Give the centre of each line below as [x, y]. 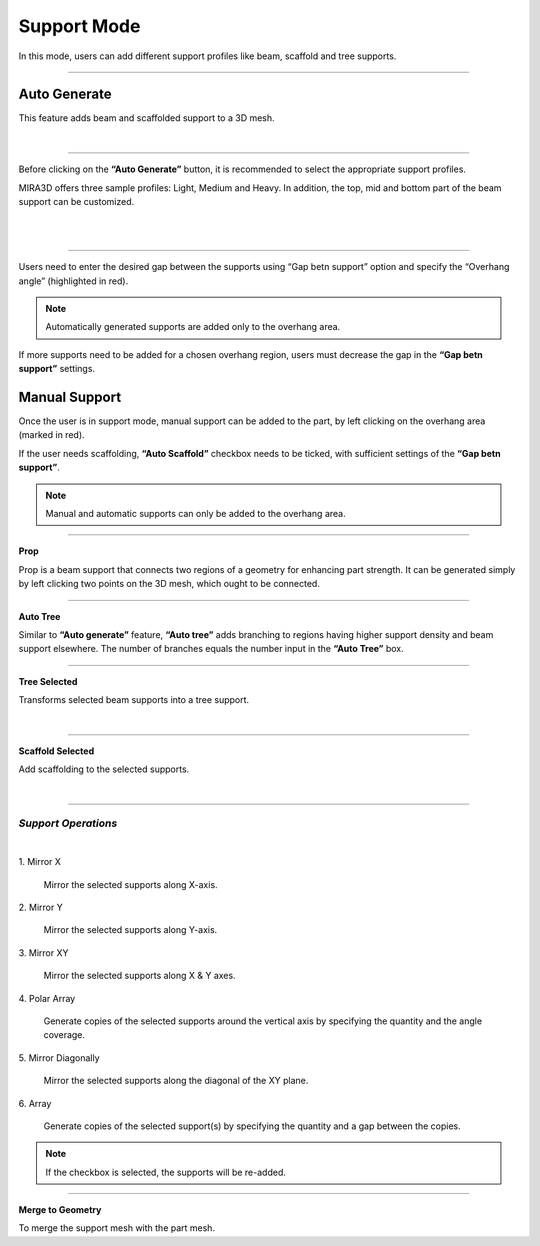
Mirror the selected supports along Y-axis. [130, 930]
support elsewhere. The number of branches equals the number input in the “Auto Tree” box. [211, 649]
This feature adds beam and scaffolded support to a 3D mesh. [146, 118]
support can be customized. [76, 202]
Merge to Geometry [60, 1210]
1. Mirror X [40, 862]
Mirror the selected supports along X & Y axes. [139, 976]
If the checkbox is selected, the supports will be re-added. [166, 1172]
